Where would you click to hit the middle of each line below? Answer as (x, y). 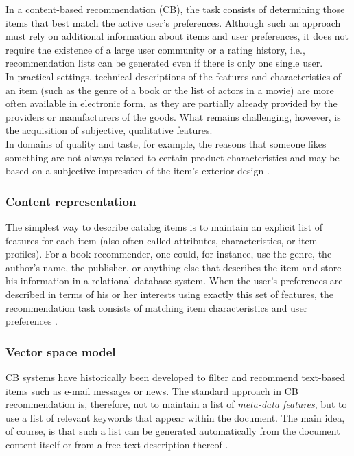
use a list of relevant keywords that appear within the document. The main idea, (175, 417)
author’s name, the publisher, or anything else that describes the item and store (174, 267)
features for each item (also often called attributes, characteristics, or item (162, 240)
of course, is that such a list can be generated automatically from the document (173, 431)
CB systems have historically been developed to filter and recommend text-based (175, 377)
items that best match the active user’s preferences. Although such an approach (173, 22)
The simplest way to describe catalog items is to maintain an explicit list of (164, 226)
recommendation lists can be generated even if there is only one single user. (164, 63)
